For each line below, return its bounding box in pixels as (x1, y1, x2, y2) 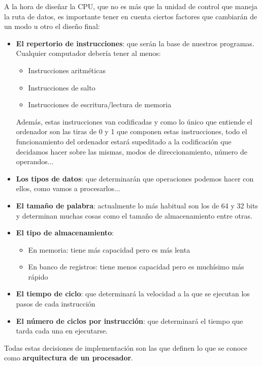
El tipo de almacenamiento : (16, 227, 114, 238)
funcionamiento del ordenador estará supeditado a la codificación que (16, 136, 232, 146)
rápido (28, 271, 48, 282)
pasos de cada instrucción (16, 298, 95, 309)
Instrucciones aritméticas (28, 65, 106, 75)
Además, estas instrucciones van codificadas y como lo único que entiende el (16, 116, 252, 127)
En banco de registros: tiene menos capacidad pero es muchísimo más (28, 261, 244, 272)
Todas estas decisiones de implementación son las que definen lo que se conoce (4, 342, 247, 353)
